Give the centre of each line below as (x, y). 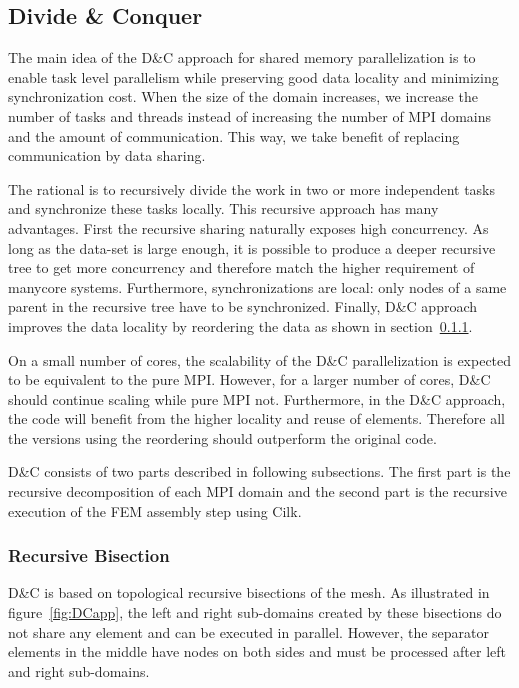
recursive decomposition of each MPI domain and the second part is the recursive (257, 491)
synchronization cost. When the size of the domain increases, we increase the (243, 96)
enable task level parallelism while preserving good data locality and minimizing (253, 76)
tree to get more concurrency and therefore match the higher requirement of (241, 267)
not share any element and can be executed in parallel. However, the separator (248, 631)
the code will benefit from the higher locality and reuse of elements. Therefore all (256, 418)
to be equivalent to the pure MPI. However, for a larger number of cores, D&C (249, 379)
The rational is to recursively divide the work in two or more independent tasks (252, 188)
